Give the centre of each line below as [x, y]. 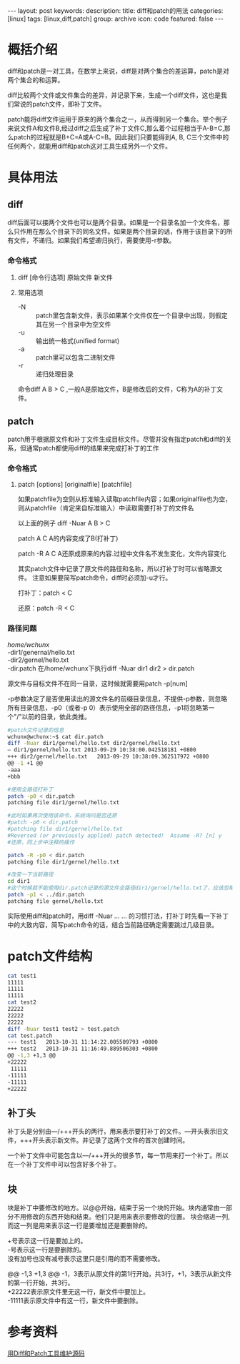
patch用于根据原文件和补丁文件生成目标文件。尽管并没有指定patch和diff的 [117, 439]
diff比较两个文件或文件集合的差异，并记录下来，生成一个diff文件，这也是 [114, 95]
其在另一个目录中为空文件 [73, 325]
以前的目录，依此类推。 [56, 716]
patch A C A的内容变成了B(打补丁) [68, 538]
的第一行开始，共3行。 [41, 1283]
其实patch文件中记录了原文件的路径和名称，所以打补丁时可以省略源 [117, 569]
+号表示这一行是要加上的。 [47, 1241]
